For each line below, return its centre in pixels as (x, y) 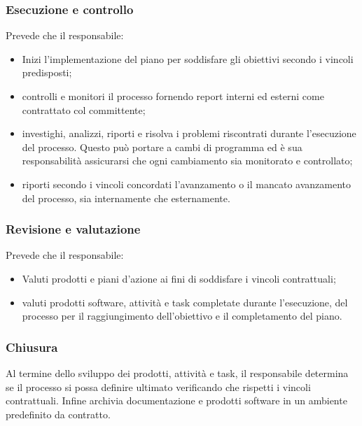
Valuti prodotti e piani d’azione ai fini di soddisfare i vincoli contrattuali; (179, 278)
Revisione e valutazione (73, 229)
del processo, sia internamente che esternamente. (126, 198)
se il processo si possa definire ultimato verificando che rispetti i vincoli (158, 386)
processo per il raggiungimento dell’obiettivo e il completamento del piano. (182, 316)
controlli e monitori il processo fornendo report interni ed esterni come (173, 96)
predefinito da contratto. (58, 414)
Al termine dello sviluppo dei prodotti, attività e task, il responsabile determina (177, 372)
